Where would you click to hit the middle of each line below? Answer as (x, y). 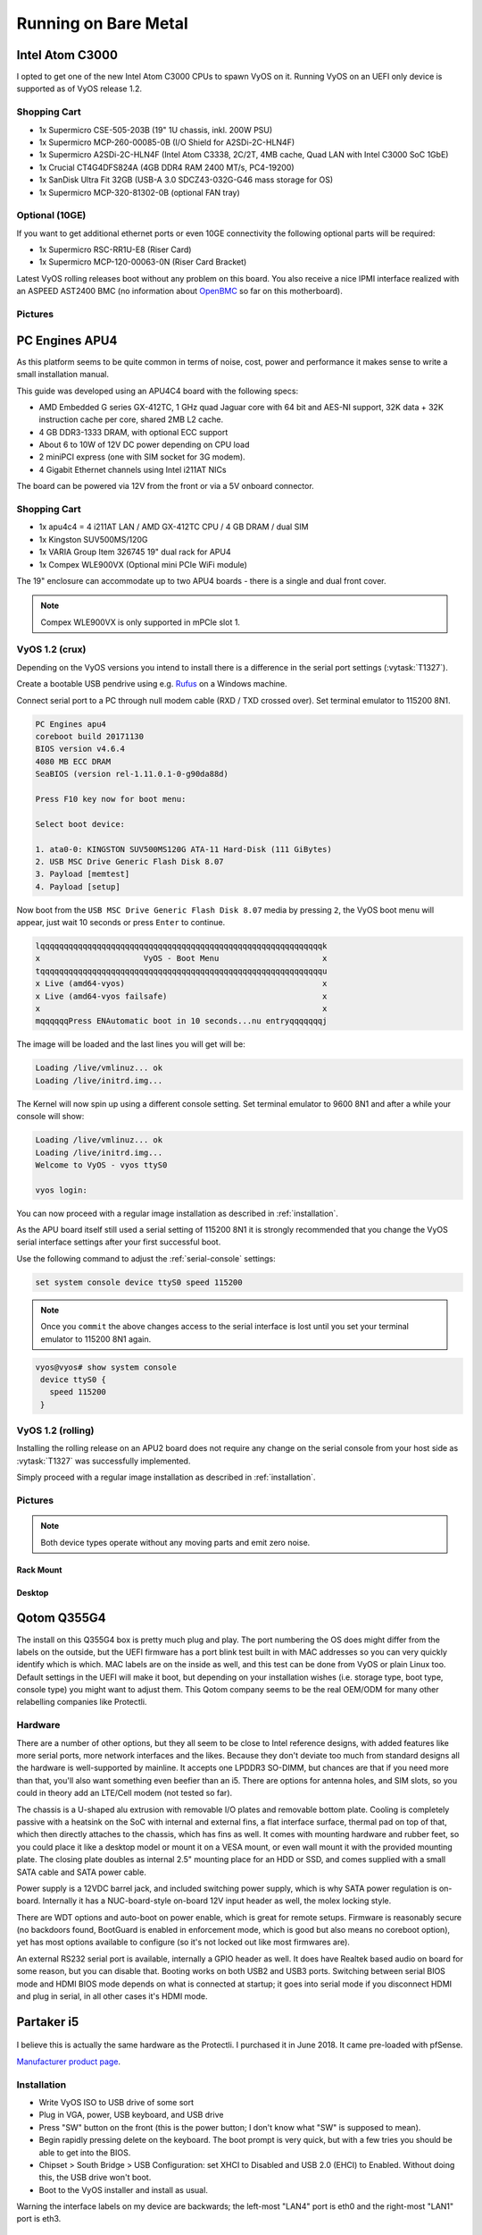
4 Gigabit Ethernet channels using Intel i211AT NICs (133, 469)
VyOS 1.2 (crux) (51, 650)
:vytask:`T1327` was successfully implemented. (104, 1461)
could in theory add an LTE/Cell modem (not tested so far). (125, 1793)
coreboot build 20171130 (90, 737)
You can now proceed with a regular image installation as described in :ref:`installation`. (178, 1213)
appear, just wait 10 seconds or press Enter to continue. (121, 923)
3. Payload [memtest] (83, 874)
